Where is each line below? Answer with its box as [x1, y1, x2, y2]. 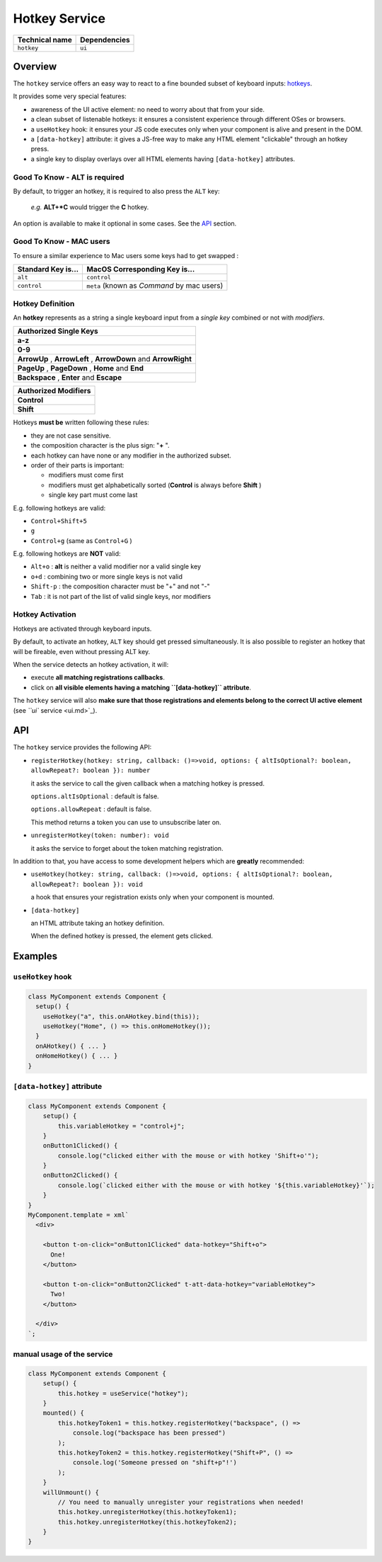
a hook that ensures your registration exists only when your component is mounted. [30, 893, 275, 902]
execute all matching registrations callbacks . [30, 673, 166, 682]
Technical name [17, 35, 72, 45]
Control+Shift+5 [30, 517, 88, 525]
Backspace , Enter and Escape [17, 373, 122, 383]
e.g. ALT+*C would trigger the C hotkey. [30, 203, 149, 211]
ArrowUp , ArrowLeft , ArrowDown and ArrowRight [17, 354, 192, 364]
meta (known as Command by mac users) [86, 281, 224, 291]
